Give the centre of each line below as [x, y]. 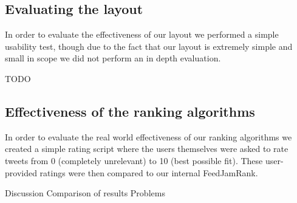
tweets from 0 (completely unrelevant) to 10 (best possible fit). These [134, 160]
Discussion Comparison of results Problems [85, 193]
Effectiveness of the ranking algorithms [130, 111]
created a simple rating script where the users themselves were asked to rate [147, 149]
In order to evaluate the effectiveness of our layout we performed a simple [142, 34]
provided [21, 172]
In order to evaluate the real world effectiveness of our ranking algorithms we [148, 136]
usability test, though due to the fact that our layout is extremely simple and [149, 46]
